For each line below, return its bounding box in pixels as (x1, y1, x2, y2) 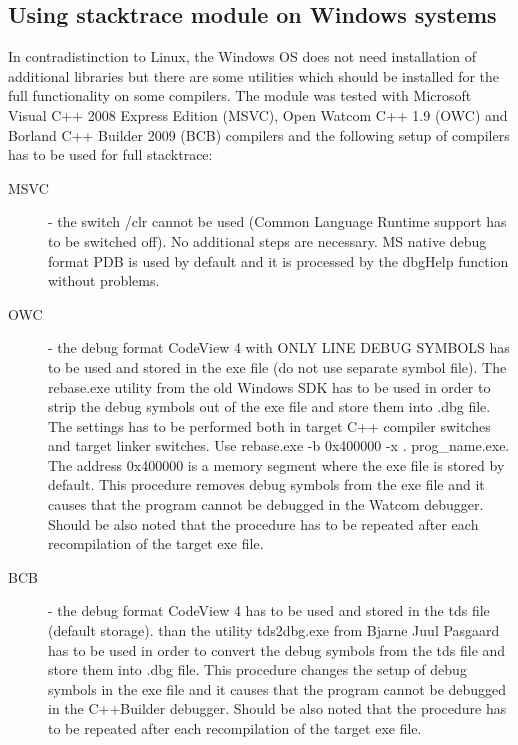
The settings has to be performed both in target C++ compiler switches (48, 415, 491, 436)
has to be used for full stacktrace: (8, 144, 213, 165)
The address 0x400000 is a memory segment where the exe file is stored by (48, 454, 505, 475)
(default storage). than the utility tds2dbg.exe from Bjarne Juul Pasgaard (48, 620, 500, 641)
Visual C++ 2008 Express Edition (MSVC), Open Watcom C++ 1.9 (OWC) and (8, 104, 508, 125)
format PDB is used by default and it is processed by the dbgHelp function (48, 250, 509, 271)
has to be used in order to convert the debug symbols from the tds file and (48, 639, 506, 660)
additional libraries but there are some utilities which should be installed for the (8, 65, 500, 86)
